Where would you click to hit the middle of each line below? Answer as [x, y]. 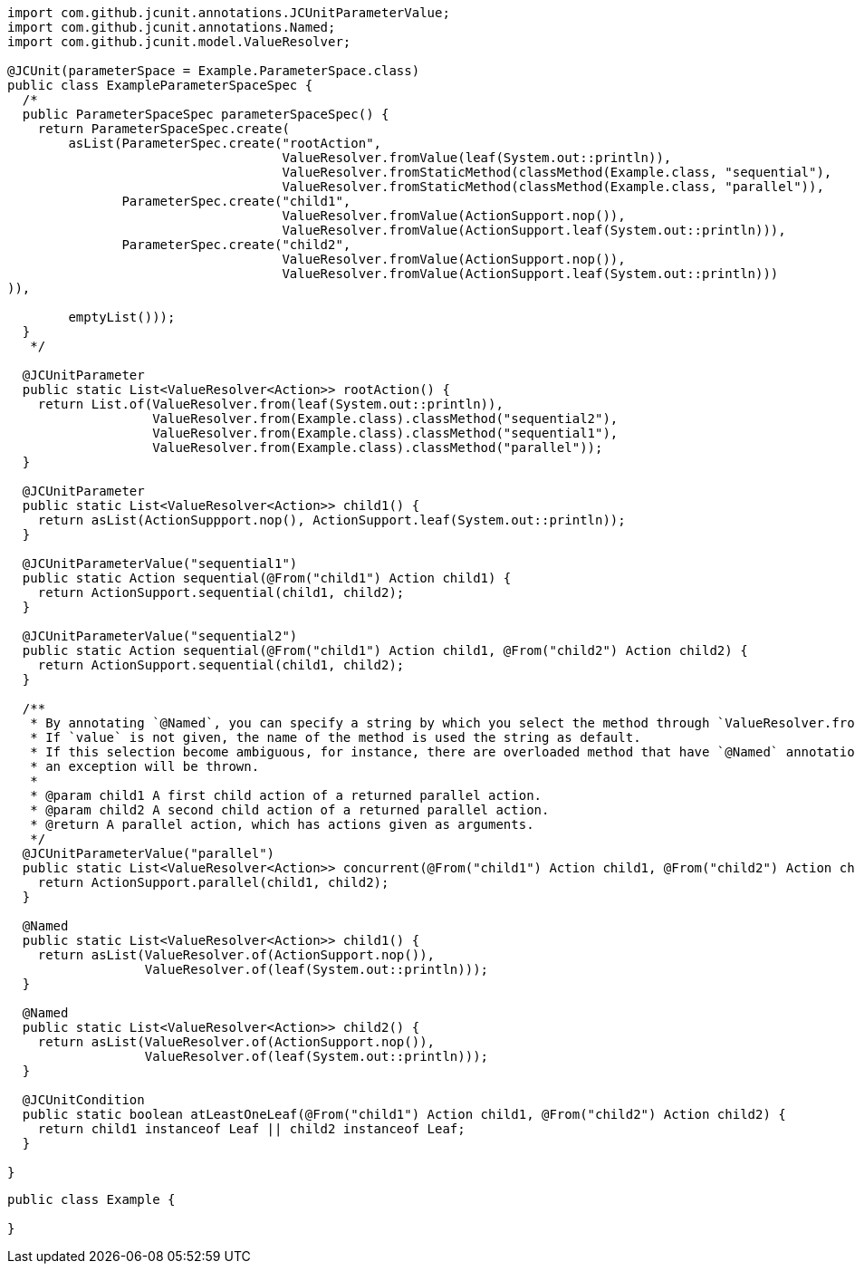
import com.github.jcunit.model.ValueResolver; [179, 42]
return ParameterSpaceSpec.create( [163, 129]
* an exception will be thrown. [145, 766]
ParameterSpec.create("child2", [236, 245]
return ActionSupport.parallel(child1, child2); [213, 882]
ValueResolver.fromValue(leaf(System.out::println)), [477, 158]
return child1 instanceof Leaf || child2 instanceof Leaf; [251, 1129]
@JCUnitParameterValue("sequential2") [160, 636]
